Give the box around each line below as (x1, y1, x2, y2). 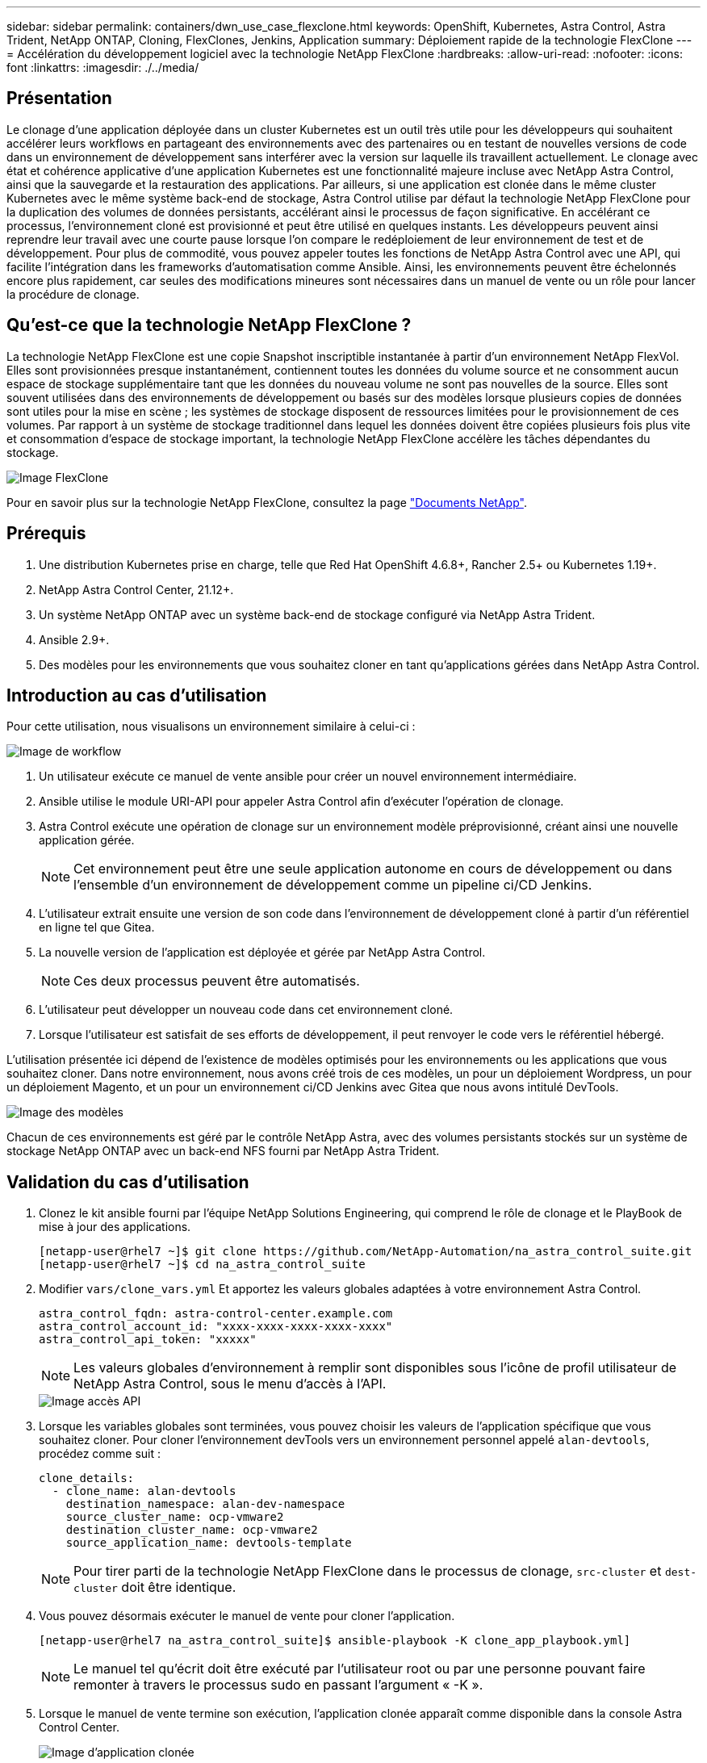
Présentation (6, 88, 112, 109)
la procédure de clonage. (6, 287, 140, 301)
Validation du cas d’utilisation (6, 1171, 249, 1192)
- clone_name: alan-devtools (52, 1485, 236, 1498)
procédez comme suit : (39, 1447, 161, 1461)
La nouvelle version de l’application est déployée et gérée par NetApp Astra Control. (39, 945, 486, 960)
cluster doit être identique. (73, 1579, 236, 1596)
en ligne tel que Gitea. (39, 920, 155, 935)
